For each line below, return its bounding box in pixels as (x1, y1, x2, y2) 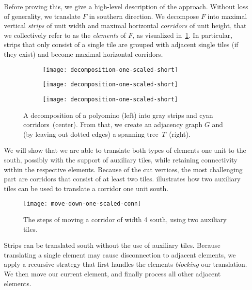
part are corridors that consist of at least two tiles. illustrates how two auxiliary (4, 174, 241, 184)
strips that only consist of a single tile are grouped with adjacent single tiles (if (4, 39, 238, 49)
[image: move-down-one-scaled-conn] (23, 200, 142, 208)
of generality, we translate (4, 11, 80, 21)
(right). (169, 129, 190, 139)
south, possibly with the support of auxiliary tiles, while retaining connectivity (4, 154, 237, 164)
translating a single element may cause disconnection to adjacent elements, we (4, 249, 236, 259)
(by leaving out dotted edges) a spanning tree (23, 129, 158, 139)
